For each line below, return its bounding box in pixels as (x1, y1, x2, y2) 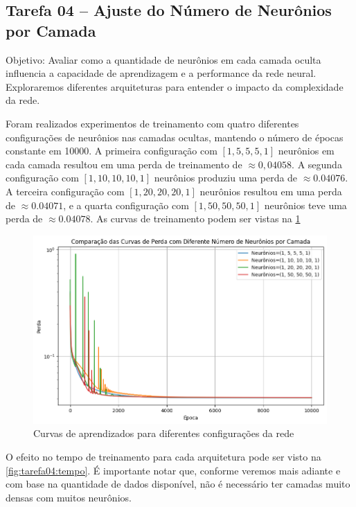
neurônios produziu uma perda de (154, 170, 298, 185)
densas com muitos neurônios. (6, 490, 132, 504)
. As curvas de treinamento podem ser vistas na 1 (90, 211, 301, 226)
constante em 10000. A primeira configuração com (6, 143, 217, 158)
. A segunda (292, 157, 342, 171)
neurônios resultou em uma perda (199, 184, 342, 198)
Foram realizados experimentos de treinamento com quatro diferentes (6, 116, 299, 130)
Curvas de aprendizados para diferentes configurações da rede (33, 426, 294, 441)
